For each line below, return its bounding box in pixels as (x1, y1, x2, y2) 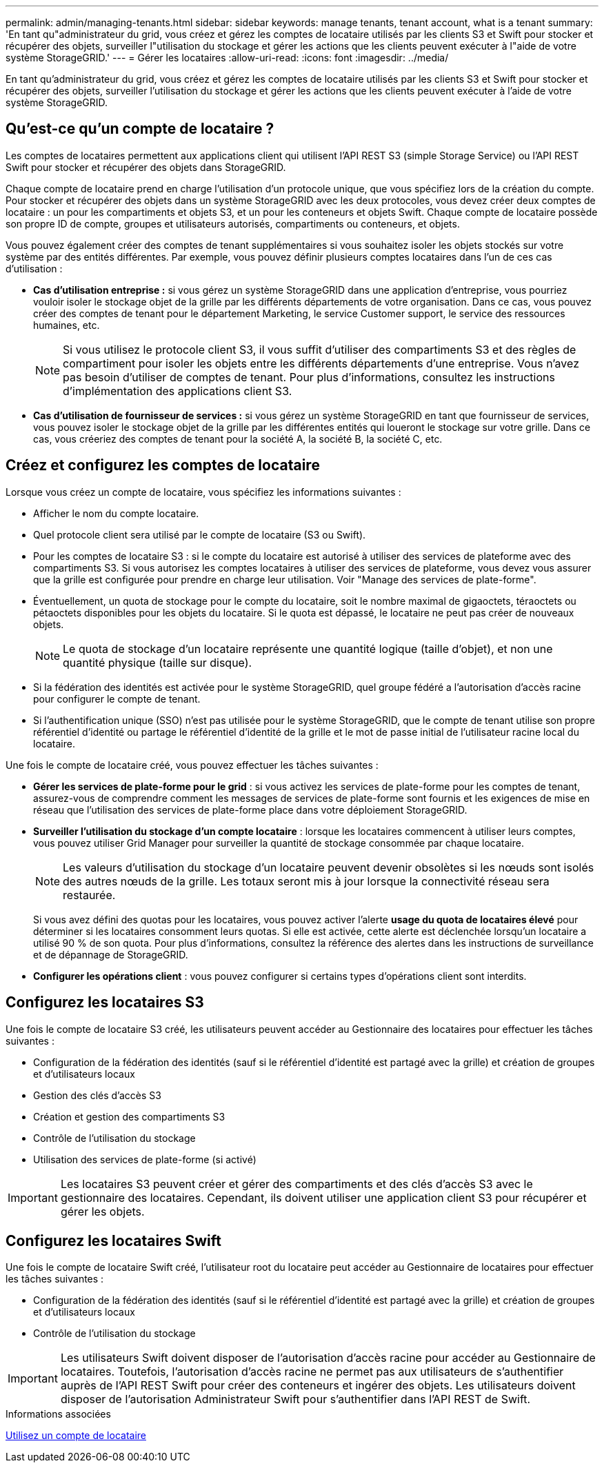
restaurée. (63, 887, 116, 902)
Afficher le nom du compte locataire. (33, 507, 199, 519)
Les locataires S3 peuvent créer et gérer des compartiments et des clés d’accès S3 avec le (60, 1176, 533, 1191)
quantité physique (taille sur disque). (63, 655, 252, 670)
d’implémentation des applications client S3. (63, 383, 292, 398)
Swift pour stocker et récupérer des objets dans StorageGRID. (6, 161, 286, 173)
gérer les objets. (60, 1204, 145, 1218)
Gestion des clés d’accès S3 (33, 1089, 161, 1101)
